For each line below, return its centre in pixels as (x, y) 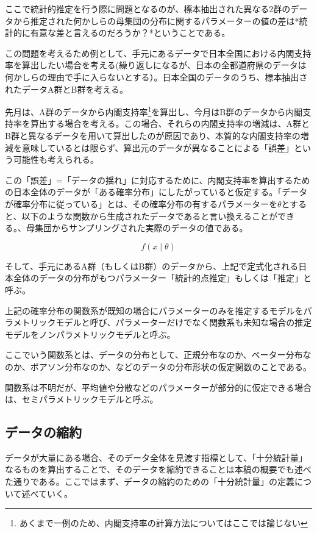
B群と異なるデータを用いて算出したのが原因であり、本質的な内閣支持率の (153, 135)
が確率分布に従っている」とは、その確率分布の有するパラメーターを (141, 203)
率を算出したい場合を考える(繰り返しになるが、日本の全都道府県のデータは (156, 65)
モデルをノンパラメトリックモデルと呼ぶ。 (90, 334)
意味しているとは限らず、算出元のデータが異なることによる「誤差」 (158, 147)
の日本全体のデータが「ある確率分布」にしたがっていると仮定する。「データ (156, 192)
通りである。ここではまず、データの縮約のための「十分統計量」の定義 (154, 481)
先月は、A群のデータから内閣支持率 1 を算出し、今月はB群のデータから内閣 (154, 111)
